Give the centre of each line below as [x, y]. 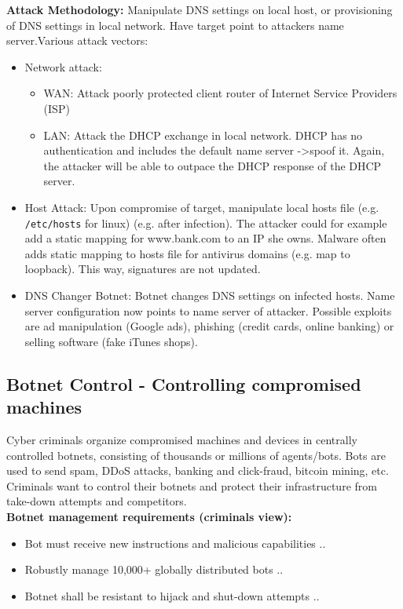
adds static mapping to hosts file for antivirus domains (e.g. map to [187, 253]
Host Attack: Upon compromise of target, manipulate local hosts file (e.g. [202, 207]
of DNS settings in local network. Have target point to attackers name [175, 25]
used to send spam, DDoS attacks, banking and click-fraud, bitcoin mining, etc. [198, 470]
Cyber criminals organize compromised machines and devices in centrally [182, 439]
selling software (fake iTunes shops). [111, 341]
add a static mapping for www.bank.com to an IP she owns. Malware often [205, 238]
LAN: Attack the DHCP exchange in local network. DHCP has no [203, 135]
